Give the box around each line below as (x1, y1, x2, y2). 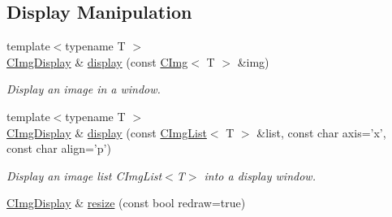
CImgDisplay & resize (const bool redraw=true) (6, 194, 246, 211)
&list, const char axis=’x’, (256, 124, 386, 141)
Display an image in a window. (6, 80, 161, 98)
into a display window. (204, 167, 316, 184)
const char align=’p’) (6, 140, 111, 157)
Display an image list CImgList (6, 167, 162, 184)
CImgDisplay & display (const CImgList (6, 124, 207, 141)
